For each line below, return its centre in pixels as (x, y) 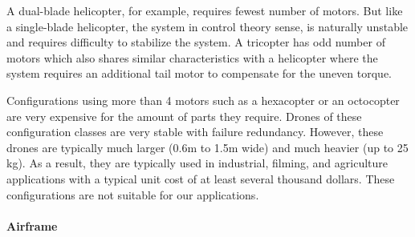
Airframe (32, 225)
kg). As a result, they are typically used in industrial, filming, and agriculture (197, 163)
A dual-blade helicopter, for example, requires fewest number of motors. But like (205, 10)
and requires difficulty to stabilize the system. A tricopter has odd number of (196, 42)
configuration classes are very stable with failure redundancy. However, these (195, 132)
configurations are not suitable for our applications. (133, 194)
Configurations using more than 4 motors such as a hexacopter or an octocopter (203, 100)
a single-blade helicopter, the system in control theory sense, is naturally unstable (207, 26)
